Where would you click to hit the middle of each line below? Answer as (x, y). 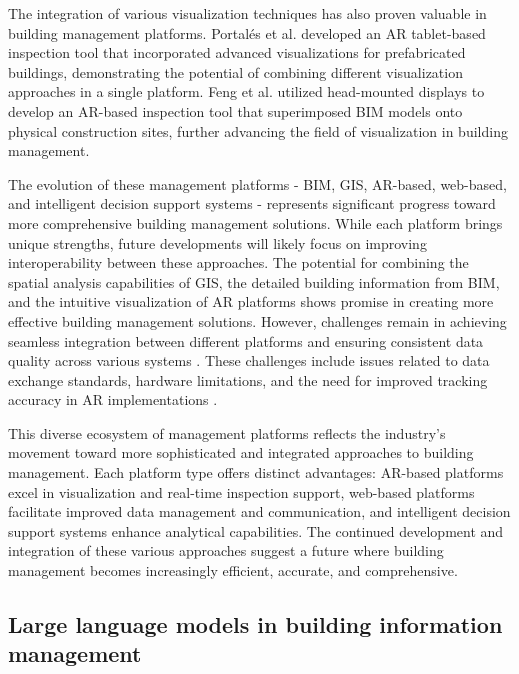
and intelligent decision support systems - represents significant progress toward (252, 203)
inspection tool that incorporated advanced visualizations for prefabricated (237, 52)
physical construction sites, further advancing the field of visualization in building (258, 130)
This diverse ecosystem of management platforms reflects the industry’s (227, 432)
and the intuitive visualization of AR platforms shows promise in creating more (251, 301)
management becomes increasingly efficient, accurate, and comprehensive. (233, 570)
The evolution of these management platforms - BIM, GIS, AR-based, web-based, (257, 183)
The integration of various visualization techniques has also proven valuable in (247, 13)
